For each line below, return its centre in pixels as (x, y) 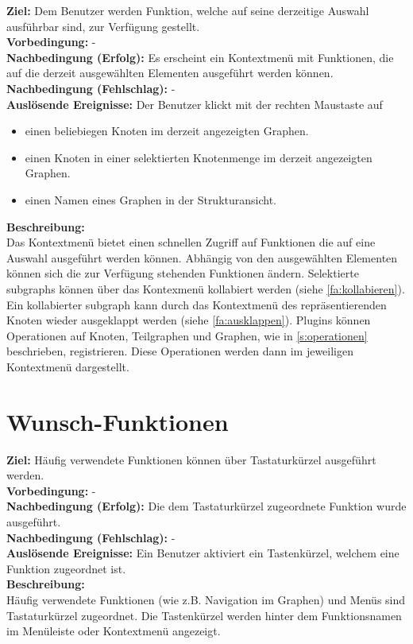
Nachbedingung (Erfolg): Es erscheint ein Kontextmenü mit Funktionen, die (200, 57)
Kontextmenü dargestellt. (68, 366)
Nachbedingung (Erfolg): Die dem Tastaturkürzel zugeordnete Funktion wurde (206, 506)
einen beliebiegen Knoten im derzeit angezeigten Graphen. (167, 131)
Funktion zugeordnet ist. (66, 568)
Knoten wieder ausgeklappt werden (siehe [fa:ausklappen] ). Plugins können (189, 320)
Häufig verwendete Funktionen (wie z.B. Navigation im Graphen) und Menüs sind (206, 599)
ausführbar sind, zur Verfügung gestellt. (103, 26)
